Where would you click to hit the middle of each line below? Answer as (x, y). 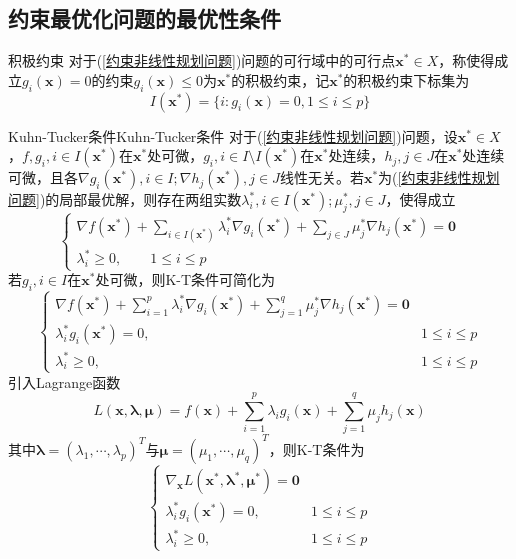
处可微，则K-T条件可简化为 (185, 279)
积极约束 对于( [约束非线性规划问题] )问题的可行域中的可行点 (202, 60)
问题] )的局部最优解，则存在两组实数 (125, 199)
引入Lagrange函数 (64, 381)
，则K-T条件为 (316, 448)
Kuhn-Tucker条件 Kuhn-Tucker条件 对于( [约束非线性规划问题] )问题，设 (233, 135)
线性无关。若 (321, 177)
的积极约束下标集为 (406, 79)
